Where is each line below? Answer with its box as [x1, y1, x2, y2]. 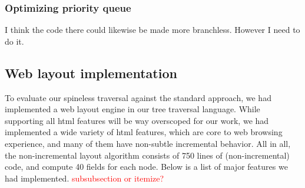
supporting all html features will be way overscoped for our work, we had [5, 114, 269, 126]
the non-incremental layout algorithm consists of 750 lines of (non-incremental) [5, 149, 290, 161]
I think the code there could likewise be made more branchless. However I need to [5, 23, 300, 36]
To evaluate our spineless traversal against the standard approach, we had [5, 91, 271, 103]
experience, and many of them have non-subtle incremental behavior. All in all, [5, 137, 291, 149]
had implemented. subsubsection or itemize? [5, 172, 164, 184]
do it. [5, 35, 24, 47]
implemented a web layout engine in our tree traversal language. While [5, 103, 260, 115]
